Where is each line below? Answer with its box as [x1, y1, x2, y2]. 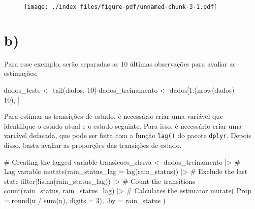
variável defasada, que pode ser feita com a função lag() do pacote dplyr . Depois [4, 130, 252, 140]
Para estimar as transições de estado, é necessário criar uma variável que [4, 111, 223, 121]
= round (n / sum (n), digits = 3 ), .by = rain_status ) [4, 195, 166, 205]
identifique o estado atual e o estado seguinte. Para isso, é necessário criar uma [4, 120, 242, 131]
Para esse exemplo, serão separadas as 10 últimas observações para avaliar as [4, 58, 236, 69]
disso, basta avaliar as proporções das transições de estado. [4, 140, 182, 150]
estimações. [4, 68, 38, 78]
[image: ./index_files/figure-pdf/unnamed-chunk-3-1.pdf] [24, 3, 218, 10]
